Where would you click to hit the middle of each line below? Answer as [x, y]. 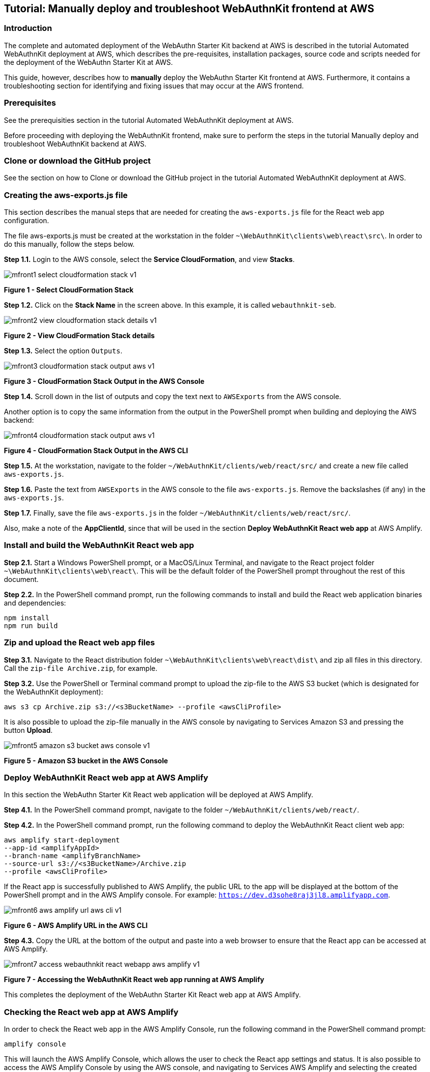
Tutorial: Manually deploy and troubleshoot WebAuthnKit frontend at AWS [189, 9]
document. [21, 579]
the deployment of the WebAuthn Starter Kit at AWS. [89, 62]
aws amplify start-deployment [62, 840]
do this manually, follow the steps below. [69, 244]
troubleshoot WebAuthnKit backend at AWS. [75, 144]
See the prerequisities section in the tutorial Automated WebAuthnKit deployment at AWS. [149, 120]
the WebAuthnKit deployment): [54, 692]
